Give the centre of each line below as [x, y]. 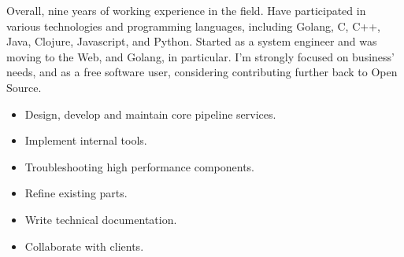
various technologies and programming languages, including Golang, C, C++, [193, 26]
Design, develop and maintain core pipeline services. [150, 114]
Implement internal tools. [86, 140]
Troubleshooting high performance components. [139, 166]
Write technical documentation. [101, 219]
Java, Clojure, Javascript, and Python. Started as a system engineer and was [192, 41]
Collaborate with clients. [84, 246]
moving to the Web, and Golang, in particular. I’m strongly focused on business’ [200, 56]
